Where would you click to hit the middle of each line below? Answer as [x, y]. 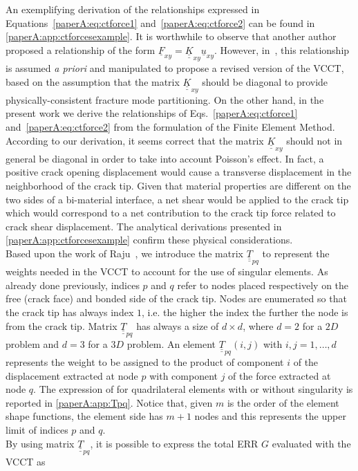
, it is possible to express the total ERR [174, 443]
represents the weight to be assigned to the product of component [145, 362]
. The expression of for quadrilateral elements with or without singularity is [193, 389]
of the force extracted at [280, 375]
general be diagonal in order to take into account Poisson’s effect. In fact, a [165, 158]
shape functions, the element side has [84, 416]
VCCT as [26, 461]
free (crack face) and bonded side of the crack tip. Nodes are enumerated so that [176, 298]
